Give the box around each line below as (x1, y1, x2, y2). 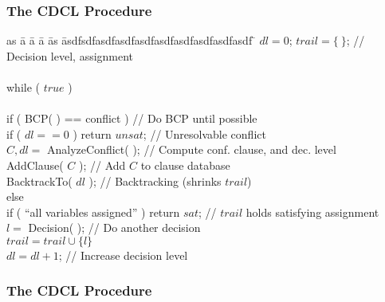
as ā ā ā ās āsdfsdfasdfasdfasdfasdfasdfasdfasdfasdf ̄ (6, 32, 256, 49)
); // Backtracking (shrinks (88, 172, 222, 189)
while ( (6, 79, 40, 95)
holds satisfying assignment (246, 203, 379, 220)
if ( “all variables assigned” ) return (6, 203, 180, 220)
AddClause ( (6, 156, 64, 173)
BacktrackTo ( (6, 172, 73, 189)
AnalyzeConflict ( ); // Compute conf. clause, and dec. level (47, 141, 336, 158)
